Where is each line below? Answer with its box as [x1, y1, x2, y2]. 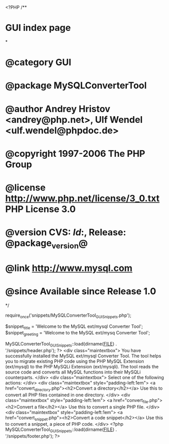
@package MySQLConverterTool [5, 80, 147, 91]
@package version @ [5, 237, 88, 251]
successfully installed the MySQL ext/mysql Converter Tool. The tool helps [5, 353, 161, 359]
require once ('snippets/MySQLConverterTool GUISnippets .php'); [5, 312, 131, 319]
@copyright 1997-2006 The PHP [5, 148, 146, 159]
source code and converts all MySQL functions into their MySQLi [5, 369, 141, 375]
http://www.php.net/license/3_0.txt [5, 192, 160, 204]
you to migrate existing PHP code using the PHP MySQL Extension [5, 358, 145, 364]
